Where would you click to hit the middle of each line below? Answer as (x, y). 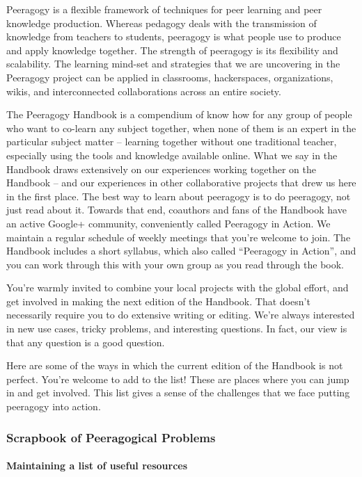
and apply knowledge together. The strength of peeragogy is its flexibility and (172, 50)
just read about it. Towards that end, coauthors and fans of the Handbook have (176, 210)
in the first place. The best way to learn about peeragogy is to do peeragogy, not (179, 196)
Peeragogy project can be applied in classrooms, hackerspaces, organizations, (170, 77)
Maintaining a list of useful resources (97, 466)
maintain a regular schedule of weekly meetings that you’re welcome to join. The (179, 237)
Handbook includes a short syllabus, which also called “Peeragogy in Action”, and (181, 251)
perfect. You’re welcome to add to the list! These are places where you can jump (178, 379)
